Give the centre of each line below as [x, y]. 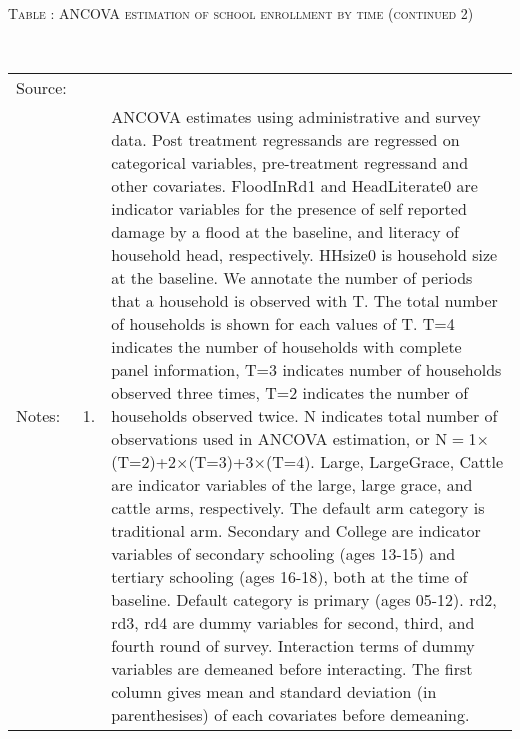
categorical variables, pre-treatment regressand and [290, 163]
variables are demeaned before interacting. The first [292, 669]
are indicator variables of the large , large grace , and [292, 485]
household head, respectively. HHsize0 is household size [304, 255]
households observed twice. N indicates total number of [304, 416]
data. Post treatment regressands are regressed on [285, 140]
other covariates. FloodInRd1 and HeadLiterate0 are [294, 186]
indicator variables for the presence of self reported [289, 209]
